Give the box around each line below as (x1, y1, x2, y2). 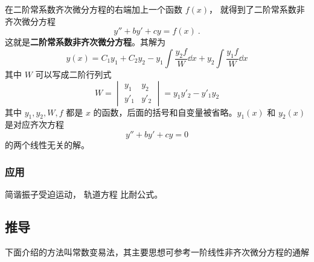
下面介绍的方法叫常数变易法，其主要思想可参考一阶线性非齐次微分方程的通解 (5, 245, 309, 258)
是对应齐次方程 (5, 118, 64, 131)
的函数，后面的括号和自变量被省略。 (93, 105, 237, 118)
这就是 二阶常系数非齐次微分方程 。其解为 (5, 36, 165, 48)
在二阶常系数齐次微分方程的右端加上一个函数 (5, 3, 182, 15)
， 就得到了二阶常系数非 (209, 3, 305, 15)
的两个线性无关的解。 (5, 139, 89, 151)
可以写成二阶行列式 (35, 68, 112, 81)
